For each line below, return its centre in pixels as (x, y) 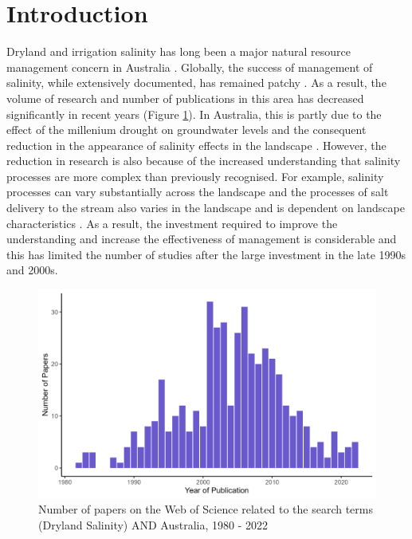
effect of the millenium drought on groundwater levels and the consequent (186, 130)
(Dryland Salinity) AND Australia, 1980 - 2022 (153, 524)
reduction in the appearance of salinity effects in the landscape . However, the (196, 145)
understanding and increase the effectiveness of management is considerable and (202, 239)
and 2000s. (32, 270)
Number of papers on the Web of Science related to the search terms (206, 509)
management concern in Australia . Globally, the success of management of (190, 67)
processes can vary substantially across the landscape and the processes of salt (198, 192)
